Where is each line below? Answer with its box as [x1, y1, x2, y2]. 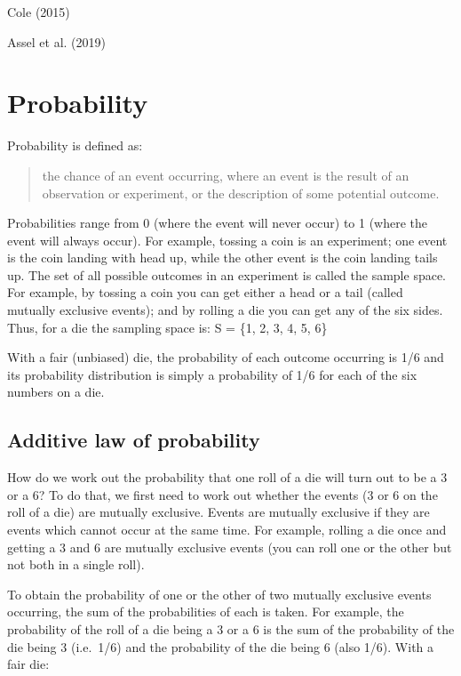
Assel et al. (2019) [7, 32, 106, 51]
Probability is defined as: [7, 136, 143, 155]
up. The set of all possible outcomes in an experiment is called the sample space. [7, 265, 447, 284]
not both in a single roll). [7, 555, 145, 574]
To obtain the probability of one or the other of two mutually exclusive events [7, 584, 432, 603]
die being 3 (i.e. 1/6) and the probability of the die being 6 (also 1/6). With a [7, 637, 434, 656]
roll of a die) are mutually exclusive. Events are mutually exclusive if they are [7, 503, 430, 521]
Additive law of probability [7, 426, 260, 454]
